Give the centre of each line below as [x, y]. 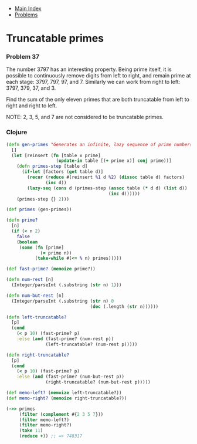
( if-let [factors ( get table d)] [62, 172]
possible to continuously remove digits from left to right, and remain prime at [98, 76]
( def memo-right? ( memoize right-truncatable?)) [67, 398]
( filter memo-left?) [44, 420]
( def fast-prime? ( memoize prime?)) [51, 269]
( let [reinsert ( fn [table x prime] [56, 155]
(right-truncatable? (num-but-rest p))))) [98, 382]
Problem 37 [23, 57]
